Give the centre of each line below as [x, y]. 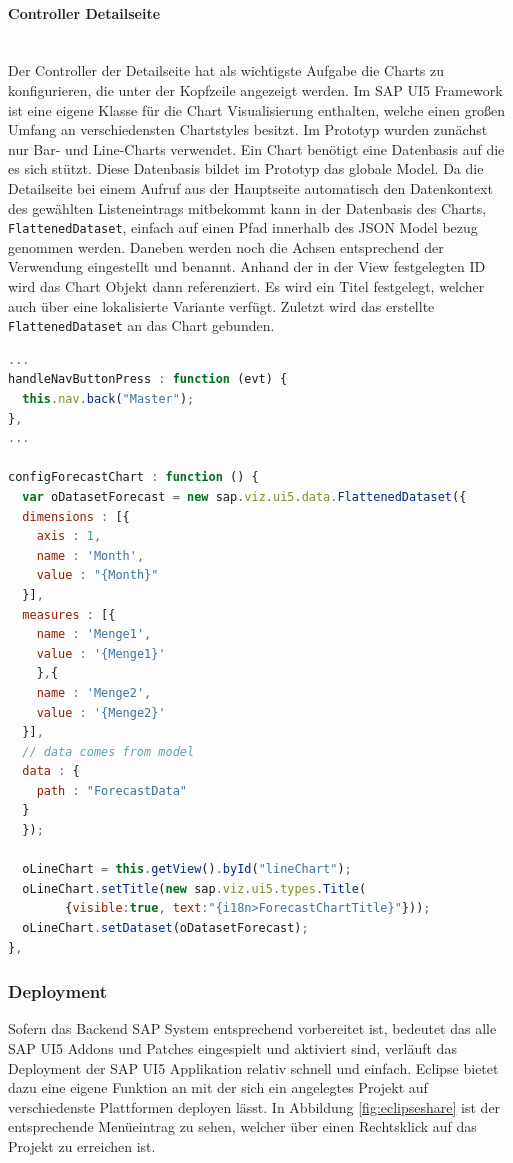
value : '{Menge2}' [101, 712]
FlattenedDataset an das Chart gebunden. [141, 325]
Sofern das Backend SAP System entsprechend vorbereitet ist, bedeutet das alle [252, 1028]
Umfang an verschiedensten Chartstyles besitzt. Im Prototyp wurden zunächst [248, 129]
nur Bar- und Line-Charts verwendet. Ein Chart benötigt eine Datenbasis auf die [256, 148]
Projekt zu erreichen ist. [82, 1146]
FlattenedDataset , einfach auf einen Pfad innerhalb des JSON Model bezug [243, 227]
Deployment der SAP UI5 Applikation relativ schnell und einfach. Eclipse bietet [253, 1067]
